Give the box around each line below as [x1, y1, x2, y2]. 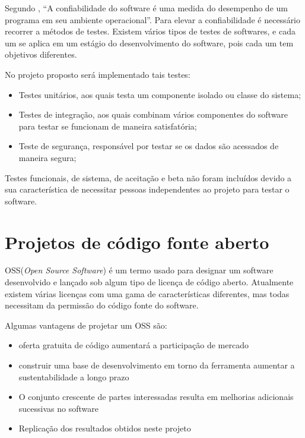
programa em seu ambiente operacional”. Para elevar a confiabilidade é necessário [5, 13, 301, 26]
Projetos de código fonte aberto [5, 229, 269, 254]
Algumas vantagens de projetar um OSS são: [5, 319, 167, 331]
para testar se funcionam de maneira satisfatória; [18, 119, 197, 132]
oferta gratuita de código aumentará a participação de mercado [18, 339, 249, 351]
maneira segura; [18, 151, 77, 163]
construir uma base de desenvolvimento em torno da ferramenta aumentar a [18, 359, 295, 371]
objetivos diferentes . [5, 48, 77, 61]
